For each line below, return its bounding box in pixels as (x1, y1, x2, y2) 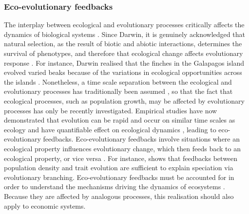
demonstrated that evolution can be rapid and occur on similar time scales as (4, 115, 235, 125)
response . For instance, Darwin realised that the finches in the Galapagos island (4, 57, 245, 68)
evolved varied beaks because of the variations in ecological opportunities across (4, 67, 242, 77)
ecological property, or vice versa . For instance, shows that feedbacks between (4, 153, 238, 163)
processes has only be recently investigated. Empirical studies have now (4, 105, 217, 115)
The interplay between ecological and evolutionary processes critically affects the (4, 19, 245, 30)
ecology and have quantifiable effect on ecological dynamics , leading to (4, 124, 216, 134)
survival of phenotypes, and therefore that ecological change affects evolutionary (4, 48, 243, 58)
